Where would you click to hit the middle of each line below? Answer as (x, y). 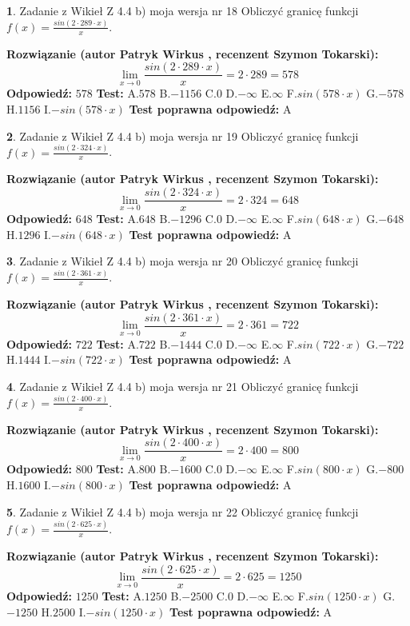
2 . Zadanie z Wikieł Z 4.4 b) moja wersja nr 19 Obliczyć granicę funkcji (183, 136)
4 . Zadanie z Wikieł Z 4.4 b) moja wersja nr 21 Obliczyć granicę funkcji (183, 386)
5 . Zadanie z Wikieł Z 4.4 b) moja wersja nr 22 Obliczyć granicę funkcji (183, 511)
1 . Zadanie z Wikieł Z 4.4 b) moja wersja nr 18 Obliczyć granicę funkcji (183, 10)
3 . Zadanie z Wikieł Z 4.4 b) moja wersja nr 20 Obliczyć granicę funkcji (183, 261)
